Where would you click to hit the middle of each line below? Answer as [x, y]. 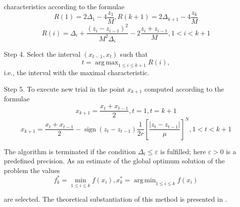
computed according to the [184, 89]
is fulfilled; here [183, 151]
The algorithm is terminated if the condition [70, 151]
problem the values [32, 170]
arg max [107, 62]
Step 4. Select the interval [42, 54]
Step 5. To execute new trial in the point [64, 89]
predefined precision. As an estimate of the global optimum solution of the [114, 161]
